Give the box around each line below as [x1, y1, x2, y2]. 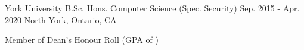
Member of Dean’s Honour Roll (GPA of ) [5, 33, 159, 46]
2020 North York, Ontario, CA [5, 13, 117, 26]
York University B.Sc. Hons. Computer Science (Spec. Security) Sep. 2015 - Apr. [5, 2, 300, 14]
